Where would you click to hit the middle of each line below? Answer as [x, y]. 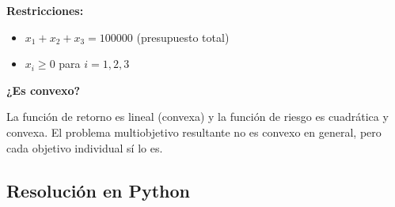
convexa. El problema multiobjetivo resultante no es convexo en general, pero [194, 132]
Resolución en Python [98, 190]
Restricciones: [45, 10]
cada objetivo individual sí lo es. [85, 147]
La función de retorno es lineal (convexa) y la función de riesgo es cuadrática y [197, 117]
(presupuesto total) [183, 37]
